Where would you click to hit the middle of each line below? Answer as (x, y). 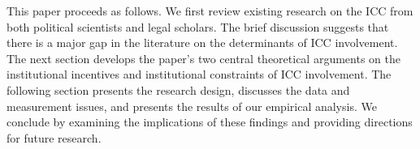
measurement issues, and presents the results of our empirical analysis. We (192, 106)
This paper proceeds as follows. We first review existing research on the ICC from (210, 11)
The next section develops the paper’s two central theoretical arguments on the (204, 58)
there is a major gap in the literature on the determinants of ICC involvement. (202, 43)
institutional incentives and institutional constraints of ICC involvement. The (199, 74)
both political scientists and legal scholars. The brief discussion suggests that (198, 26)
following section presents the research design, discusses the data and (178, 89)
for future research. (54, 137)
